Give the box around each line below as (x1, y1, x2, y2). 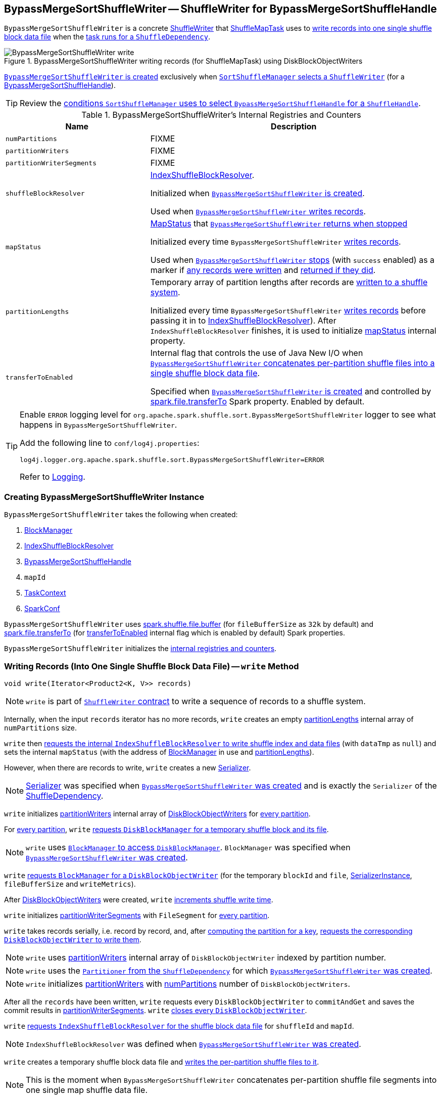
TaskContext (24, 588, 66, 598)
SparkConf (24, 604, 60, 613)
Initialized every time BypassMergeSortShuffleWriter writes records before (150, 305, 426, 316)
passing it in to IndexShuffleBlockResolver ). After (150, 315, 336, 326)
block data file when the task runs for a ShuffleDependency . (4, 32, 211, 41)
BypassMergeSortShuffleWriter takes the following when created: (4, 510, 238, 519)
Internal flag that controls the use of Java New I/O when (150, 348, 363, 358)
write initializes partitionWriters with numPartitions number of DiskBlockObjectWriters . (26, 978, 351, 989)
